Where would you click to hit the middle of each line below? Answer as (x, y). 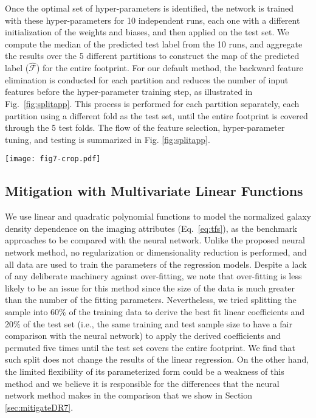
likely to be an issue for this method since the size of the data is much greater (150, 287)
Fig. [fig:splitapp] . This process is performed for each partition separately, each (152, 103)
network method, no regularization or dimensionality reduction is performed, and (156, 252)
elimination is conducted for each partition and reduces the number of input (147, 79)
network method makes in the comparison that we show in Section (129, 395)
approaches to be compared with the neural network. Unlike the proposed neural (155, 240)
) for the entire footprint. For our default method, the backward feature (170, 68)
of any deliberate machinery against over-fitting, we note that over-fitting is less (153, 276)
